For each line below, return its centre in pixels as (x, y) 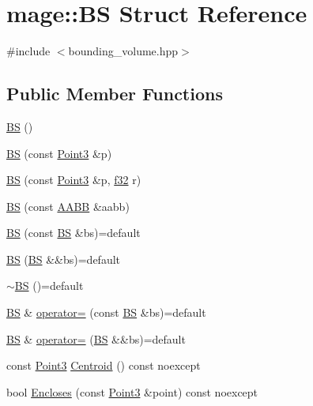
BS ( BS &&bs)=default (64, 259)
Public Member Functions (115, 94)
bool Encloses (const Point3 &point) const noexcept (132, 391)
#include (28, 51)
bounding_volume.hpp (123, 51)
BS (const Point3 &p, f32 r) (74, 180)
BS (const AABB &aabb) (68, 206)
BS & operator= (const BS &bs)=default (106, 312)
